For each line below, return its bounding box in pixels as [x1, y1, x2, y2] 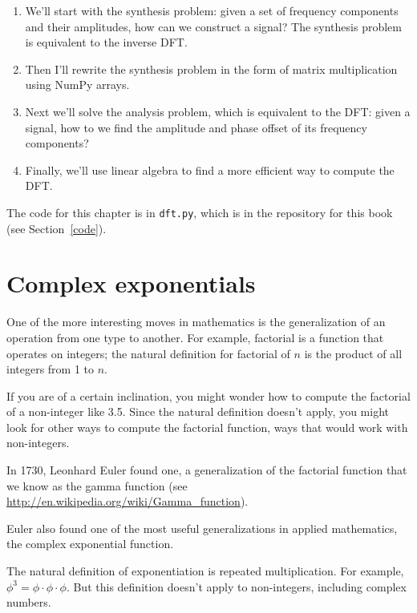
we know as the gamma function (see [6, 477, 188, 494]
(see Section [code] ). [6, 220, 107, 236]
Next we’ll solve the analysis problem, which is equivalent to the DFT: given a [25, 103, 411, 119]
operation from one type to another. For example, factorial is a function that [6, 329, 384, 345]
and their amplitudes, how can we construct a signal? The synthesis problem [25, 18, 402, 34]
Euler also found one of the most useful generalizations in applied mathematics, [6, 519, 398, 536]
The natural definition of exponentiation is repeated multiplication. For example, [6, 563, 404, 579]
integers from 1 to [6, 361, 95, 377]
